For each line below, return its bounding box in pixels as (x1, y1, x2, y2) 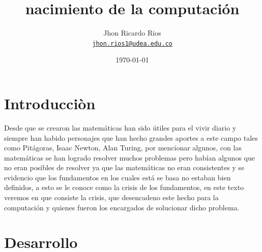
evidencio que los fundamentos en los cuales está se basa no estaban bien (4, 172, 231, 182)
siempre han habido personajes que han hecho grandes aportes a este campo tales (4, 132, 258, 143)
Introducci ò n (4, 92, 96, 113)
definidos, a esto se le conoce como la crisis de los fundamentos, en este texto (4, 182, 244, 193)
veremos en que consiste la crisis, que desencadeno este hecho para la (4, 192, 219, 203)
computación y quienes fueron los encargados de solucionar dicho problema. (4, 202, 240, 212)
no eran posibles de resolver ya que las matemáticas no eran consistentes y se (4, 162, 245, 173)
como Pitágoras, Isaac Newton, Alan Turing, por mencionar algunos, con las (4, 142, 242, 153)
